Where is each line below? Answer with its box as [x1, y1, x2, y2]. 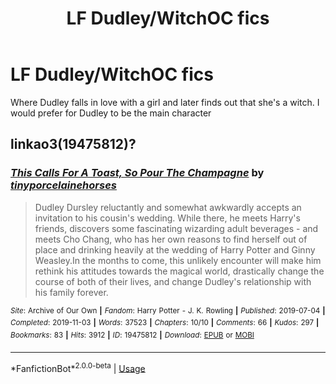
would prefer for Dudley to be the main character [10, 107, 212, 119]
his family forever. [34, 286, 109, 298]
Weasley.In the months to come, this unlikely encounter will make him [34, 254, 322, 266]
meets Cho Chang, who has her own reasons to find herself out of [34, 233, 308, 245]
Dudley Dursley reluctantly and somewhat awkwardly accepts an [34, 201, 302, 213]
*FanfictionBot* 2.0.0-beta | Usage [10, 360, 146, 374]
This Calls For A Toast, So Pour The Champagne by [10, 166, 265, 180]
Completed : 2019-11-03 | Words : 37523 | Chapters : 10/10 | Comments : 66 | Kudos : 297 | [10, 318, 320, 328]
